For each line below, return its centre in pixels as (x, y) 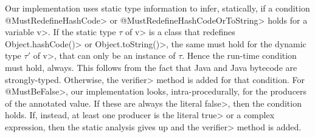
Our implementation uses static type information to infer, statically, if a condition (157, 8)
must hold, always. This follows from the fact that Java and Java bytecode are (151, 67)
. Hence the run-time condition (239, 55)
